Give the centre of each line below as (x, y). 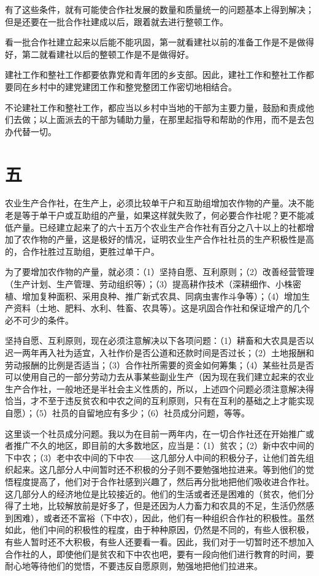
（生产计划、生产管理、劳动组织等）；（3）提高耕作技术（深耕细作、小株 (149, 284)
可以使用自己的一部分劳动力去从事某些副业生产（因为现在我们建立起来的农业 (159, 377)
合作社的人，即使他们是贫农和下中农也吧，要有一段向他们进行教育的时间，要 (159, 554)
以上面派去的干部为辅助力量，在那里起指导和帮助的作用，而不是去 (172, 119)
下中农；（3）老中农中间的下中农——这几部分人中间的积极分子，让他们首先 (155, 457)
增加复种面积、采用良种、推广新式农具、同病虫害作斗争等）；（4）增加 (161, 296)
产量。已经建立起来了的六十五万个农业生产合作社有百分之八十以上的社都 (159, 227)
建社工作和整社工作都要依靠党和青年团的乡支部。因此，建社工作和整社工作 (155, 75)
